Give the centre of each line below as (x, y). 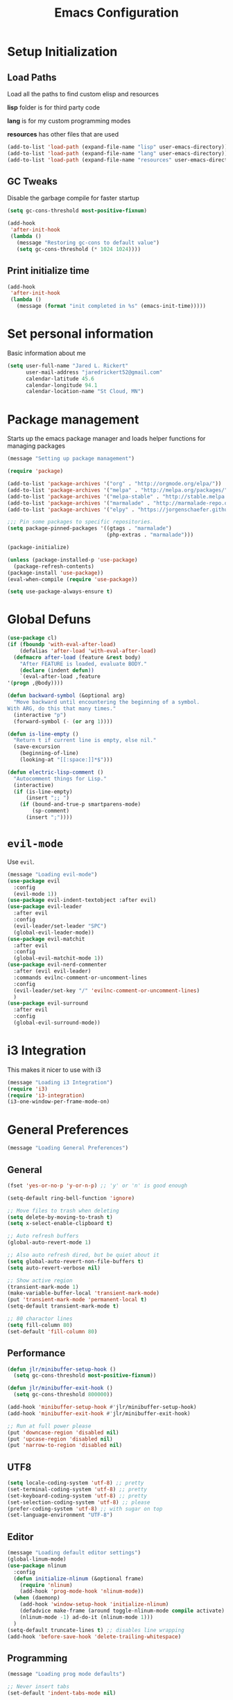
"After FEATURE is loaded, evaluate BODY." (84, 663)
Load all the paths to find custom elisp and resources (83, 94)
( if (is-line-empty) (43, 792)
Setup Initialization (62, 52)
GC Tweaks (32, 182)
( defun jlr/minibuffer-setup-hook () (62, 1369)
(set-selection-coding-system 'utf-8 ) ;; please (79, 1502)
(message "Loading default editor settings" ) (74, 1553)
